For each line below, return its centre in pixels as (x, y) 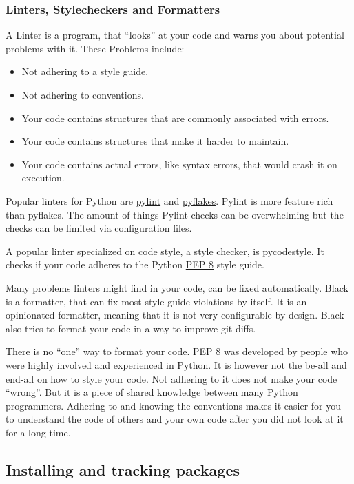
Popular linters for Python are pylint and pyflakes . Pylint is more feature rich (169, 200)
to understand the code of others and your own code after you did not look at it (175, 419)
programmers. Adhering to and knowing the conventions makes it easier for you (174, 405)
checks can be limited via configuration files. (99, 228)
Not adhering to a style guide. (85, 71)
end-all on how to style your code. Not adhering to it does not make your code (171, 378)
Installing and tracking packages (123, 469)
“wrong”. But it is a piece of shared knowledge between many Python (152, 392)
